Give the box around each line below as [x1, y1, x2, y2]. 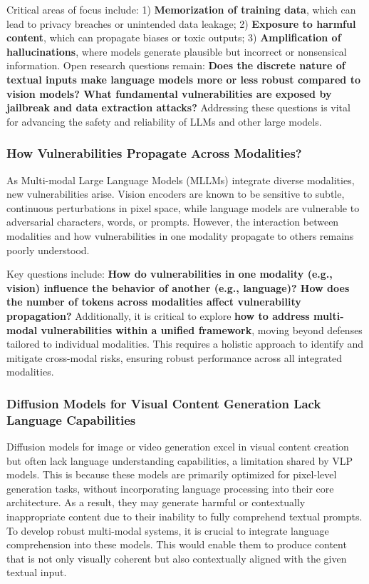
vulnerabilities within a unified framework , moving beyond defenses [41, 322, 363, 337]
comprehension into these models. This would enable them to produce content [6, 537, 347, 552]
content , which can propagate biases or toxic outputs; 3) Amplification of [6, 30, 341, 45]
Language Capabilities [6, 411, 136, 428]
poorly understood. [6, 242, 90, 257]
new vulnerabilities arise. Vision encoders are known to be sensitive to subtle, [6, 186, 345, 201]
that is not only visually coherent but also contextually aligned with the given [6, 550, 347, 565]
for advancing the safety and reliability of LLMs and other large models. [6, 114, 322, 129]
